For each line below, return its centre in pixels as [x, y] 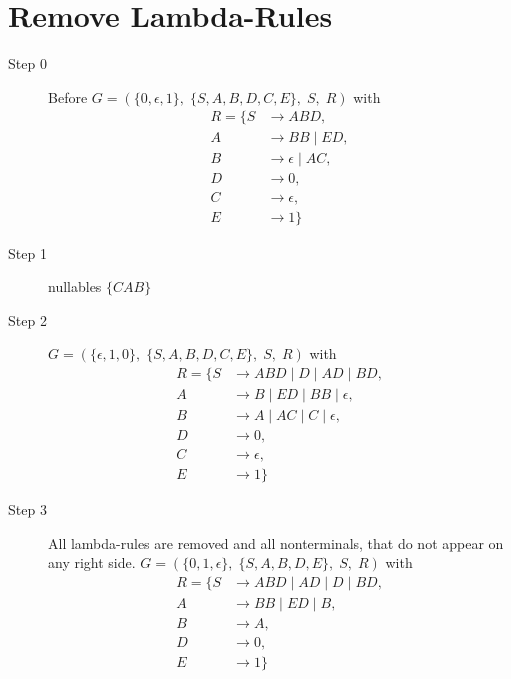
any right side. [92, 562]
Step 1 [27, 252]
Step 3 [27, 509]
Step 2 [27, 319]
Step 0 [27, 63]
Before [68, 96]
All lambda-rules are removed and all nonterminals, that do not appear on [276, 542]
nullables [75, 286]
